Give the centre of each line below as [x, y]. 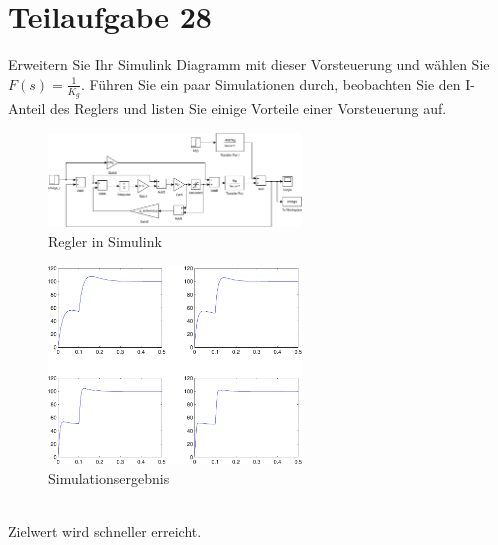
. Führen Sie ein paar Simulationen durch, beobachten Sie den [270, 83]
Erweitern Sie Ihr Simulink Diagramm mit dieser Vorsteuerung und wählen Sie [249, 64]
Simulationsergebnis [109, 478]
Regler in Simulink [105, 241]
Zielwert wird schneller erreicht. [105, 531]
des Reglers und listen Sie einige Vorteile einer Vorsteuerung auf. [248, 107]
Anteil [27, 107]
